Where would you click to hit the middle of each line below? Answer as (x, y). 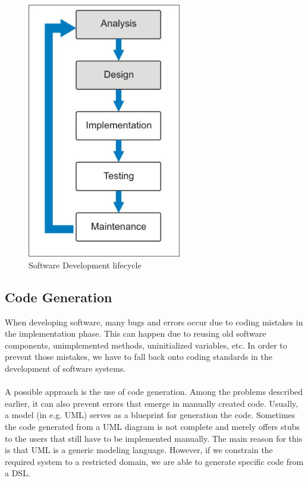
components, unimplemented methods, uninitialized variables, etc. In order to (146, 345)
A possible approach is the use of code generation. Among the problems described (154, 392)
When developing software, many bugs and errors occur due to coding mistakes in (154, 322)
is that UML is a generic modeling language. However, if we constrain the (139, 450)
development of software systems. (65, 368)
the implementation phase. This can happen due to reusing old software (136, 333)
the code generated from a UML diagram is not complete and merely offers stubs (153, 426)
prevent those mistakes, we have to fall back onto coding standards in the (139, 357)
